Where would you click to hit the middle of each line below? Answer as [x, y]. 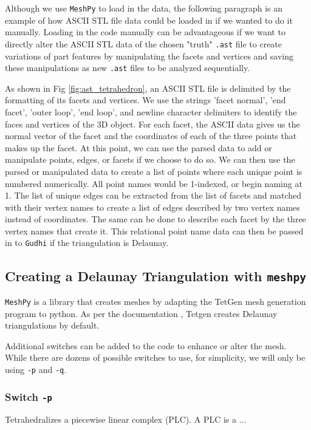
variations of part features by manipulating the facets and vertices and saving [149, 56]
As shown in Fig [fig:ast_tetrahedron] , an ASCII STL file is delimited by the [148, 88]
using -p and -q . [36, 369]
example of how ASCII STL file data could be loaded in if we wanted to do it [149, 20]
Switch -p [29, 396]
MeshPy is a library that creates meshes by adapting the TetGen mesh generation [155, 301]
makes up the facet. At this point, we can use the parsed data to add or [138, 147]
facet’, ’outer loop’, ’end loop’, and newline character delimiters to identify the [151, 111]
